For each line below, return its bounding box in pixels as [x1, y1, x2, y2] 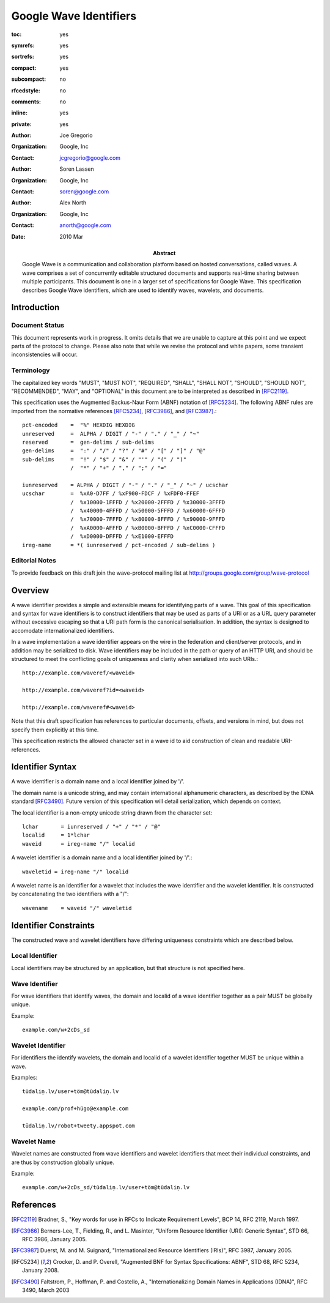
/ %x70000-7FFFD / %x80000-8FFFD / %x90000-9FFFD [70, 516, 226, 523]
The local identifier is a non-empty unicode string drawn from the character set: [11, 808, 213, 816]
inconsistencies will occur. [11, 351, 78, 358]
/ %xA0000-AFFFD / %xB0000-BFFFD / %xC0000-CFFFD [70, 524, 226, 531]
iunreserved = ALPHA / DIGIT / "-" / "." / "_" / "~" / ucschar [22, 481, 229, 488]
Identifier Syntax [11, 762, 76, 772]
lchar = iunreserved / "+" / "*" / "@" [22, 823, 161, 831]
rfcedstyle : [11, 86, 41, 94]
